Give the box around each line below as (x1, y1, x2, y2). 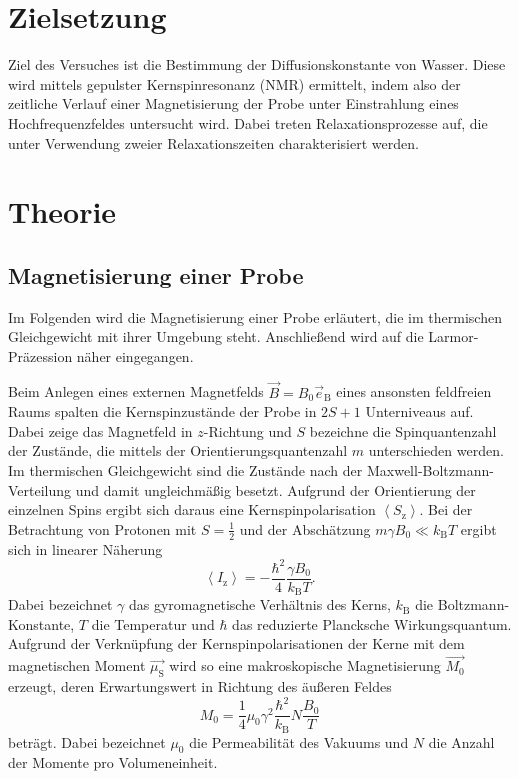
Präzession (8, 345, 73, 366)
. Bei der (419, 499, 473, 520)
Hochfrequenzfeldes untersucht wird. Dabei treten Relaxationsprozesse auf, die (8, 112, 488, 133)
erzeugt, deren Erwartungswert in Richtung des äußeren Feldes (8, 676, 392, 697)
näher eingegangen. (76, 345, 194, 366)
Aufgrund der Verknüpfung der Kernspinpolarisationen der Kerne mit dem (8, 633, 465, 654)
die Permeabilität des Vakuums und (189, 731, 409, 752)
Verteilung (8, 479, 72, 500)
